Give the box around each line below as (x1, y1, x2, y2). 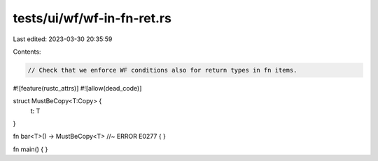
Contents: (13, 47, 41, 56)
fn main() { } (13, 145, 48, 153)
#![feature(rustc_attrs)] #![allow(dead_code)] (13, 84, 142, 92)
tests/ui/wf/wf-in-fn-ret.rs (13, 10, 171, 26)
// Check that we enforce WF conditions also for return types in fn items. (27, 66, 297, 74)
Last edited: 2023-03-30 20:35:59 (13, 35, 113, 43)
